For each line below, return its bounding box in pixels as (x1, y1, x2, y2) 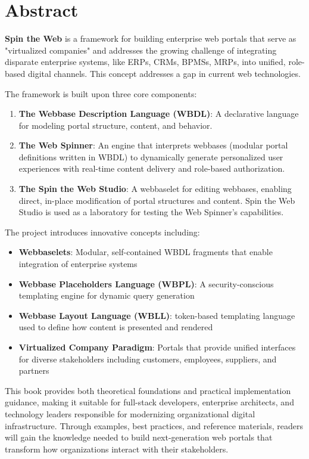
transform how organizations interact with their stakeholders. (5, 442, 229, 455)
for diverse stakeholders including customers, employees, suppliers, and (18, 352, 277, 365)
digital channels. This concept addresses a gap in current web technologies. (27, 67, 301, 79)
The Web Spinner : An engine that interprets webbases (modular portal (18, 139, 288, 151)
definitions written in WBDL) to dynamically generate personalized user (18, 150, 283, 163)
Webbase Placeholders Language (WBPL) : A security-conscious (18, 277, 274, 290)
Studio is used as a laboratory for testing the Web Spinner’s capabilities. (18, 206, 284, 218)
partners (18, 364, 49, 377)
